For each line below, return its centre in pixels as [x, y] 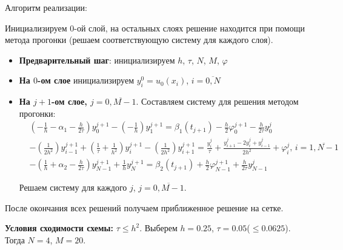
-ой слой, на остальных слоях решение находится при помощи [189, 28]
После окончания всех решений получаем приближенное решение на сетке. [144, 207]
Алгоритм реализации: [46, 7]
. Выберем [158, 228]
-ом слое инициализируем [86, 80]
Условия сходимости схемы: [59, 228]
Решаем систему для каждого [73, 187]
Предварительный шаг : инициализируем [97, 60]
